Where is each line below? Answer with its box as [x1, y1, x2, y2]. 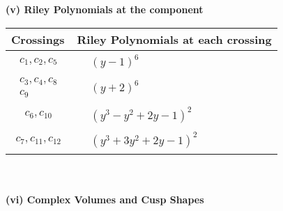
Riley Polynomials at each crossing [77, 31, 272, 47]
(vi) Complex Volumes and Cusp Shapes [6, 192, 204, 207]
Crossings [11, 31, 65, 47]
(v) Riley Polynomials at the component [6, 2, 204, 16]
